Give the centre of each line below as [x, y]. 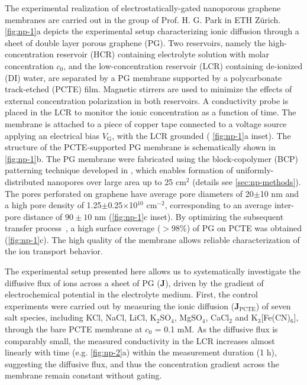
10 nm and [279, 193]
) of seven [273, 305]
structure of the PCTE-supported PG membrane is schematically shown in [140, 147]
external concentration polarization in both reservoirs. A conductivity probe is [147, 100]
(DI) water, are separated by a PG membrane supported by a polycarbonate [143, 77]
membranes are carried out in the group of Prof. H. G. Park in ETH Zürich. [143, 19]
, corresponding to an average [218, 205]
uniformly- [255, 170]
